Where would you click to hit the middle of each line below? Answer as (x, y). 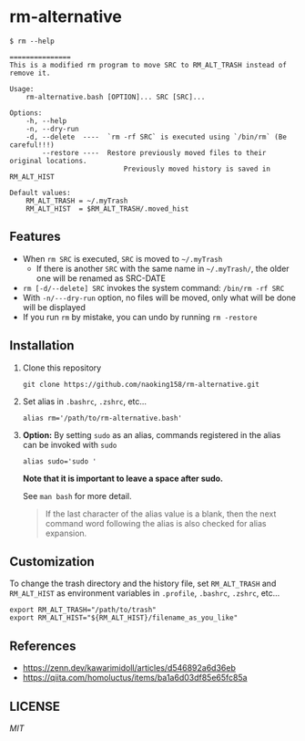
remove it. (30, 73)
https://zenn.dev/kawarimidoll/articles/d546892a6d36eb (129, 668)
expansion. (66, 533)
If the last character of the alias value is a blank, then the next (161, 514)
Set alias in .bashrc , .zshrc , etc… (85, 401)
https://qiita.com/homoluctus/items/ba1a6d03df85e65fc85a (135, 678)
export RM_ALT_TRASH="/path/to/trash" (83, 610)
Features (35, 237)
